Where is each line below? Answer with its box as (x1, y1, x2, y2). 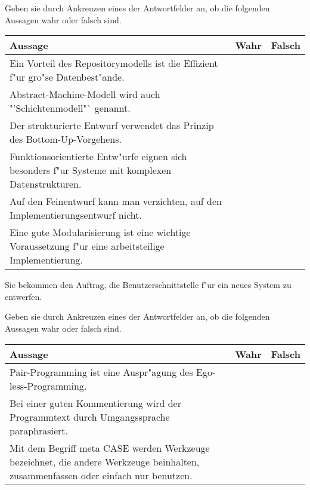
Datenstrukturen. (10, 177, 82, 191)
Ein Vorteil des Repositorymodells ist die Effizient (10, 56, 218, 71)
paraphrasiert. (10, 423, 69, 437)
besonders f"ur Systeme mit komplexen (10, 163, 172, 177)
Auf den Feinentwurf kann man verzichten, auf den (10, 194, 222, 209)
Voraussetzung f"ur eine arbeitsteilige (10, 239, 165, 253)
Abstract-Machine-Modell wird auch (10, 87, 160, 102)
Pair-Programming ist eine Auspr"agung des (10, 365, 193, 379)
